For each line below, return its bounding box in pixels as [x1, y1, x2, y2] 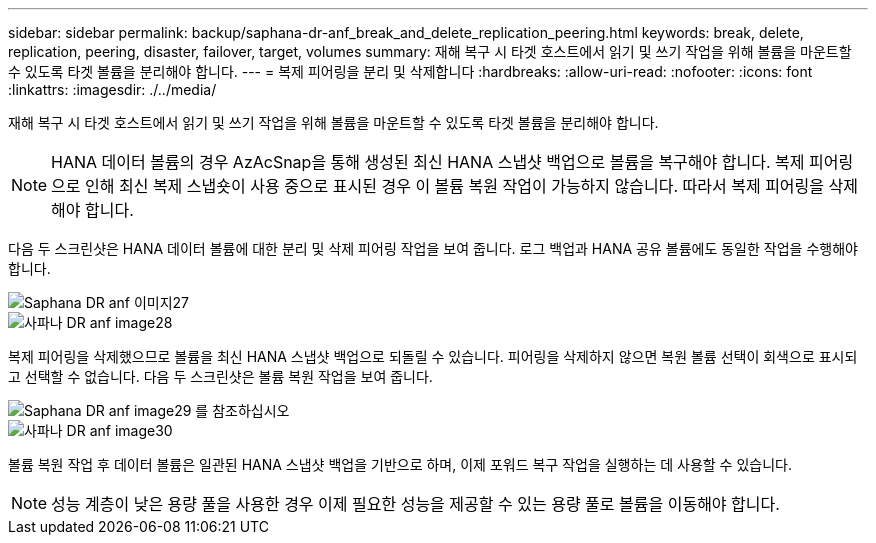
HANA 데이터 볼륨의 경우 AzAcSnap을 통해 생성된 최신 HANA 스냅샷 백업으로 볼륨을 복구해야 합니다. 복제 [51, 152, 805, 172]
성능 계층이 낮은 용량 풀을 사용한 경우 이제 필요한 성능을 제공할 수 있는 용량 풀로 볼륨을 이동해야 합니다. [51, 494, 780, 514]
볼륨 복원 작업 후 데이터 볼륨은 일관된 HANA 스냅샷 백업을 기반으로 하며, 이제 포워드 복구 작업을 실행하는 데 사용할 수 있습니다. [8, 456, 792, 473]
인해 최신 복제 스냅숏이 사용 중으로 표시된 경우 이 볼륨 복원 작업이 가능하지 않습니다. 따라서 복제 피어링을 [85, 176, 825, 196]
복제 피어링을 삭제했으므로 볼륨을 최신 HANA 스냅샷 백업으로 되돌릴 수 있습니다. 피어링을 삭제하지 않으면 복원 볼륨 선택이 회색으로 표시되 [8, 348, 858, 365]
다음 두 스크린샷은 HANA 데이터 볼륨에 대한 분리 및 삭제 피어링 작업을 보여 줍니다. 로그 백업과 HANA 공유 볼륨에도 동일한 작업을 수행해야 [8, 240, 858, 257]
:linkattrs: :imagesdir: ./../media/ [8, 81, 217, 98]
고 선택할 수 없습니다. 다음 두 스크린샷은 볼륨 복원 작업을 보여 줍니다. [8, 368, 433, 385]
